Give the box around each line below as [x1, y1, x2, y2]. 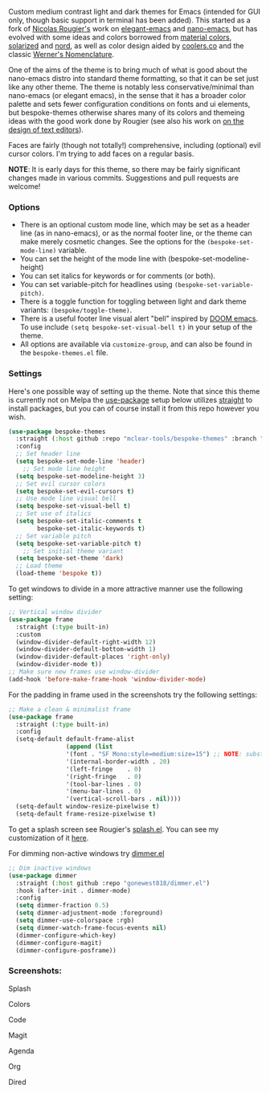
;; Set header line [15, 450, 81, 458]
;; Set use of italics [15, 510, 92, 518]
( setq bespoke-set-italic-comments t [15, 518, 142, 526]
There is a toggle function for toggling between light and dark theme [19, 297, 247, 306]
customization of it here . [8, 833, 89, 842]
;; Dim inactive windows [8, 864, 92, 872]
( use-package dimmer [8, 871, 78, 879]
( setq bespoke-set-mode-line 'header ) [15, 457, 146, 465]
